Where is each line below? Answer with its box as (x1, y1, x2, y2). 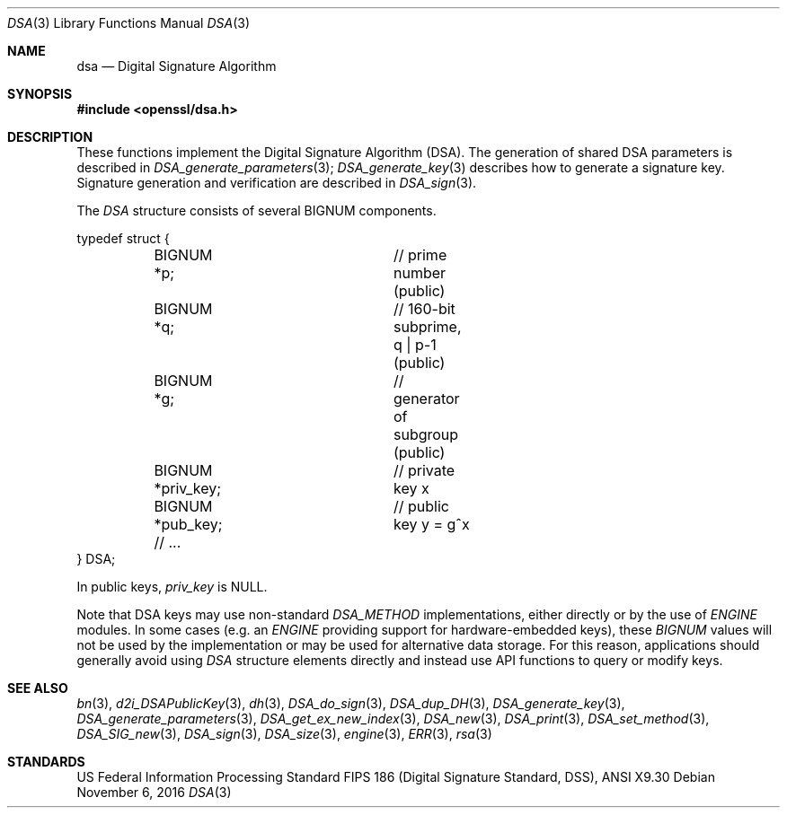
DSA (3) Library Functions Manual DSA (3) (7, 15, 250, 31)
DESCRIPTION (7, 129, 93, 145)
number (393, 264, 447, 282)
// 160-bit (393, 300, 455, 318)
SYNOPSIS (7, 86, 73, 101)
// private (393, 461, 455, 479)
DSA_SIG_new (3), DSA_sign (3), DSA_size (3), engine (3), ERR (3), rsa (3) (76, 726, 492, 741)
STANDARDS (7, 754, 85, 769)
